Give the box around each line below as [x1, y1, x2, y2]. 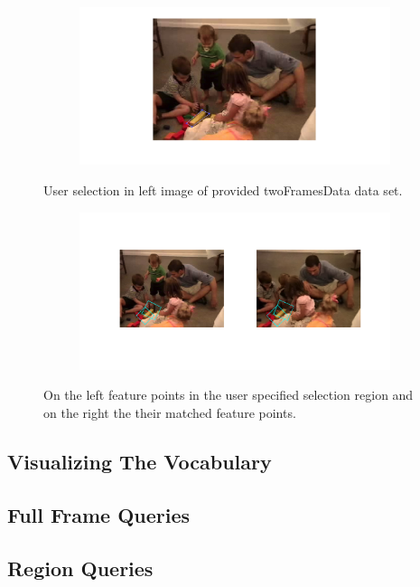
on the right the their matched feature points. [43, 403, 296, 422]
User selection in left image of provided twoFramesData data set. [43, 180, 403, 199]
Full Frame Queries [7, 500, 191, 528]
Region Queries [7, 554, 154, 582]
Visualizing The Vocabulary [7, 448, 272, 476]
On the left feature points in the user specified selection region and [43, 385, 414, 404]
